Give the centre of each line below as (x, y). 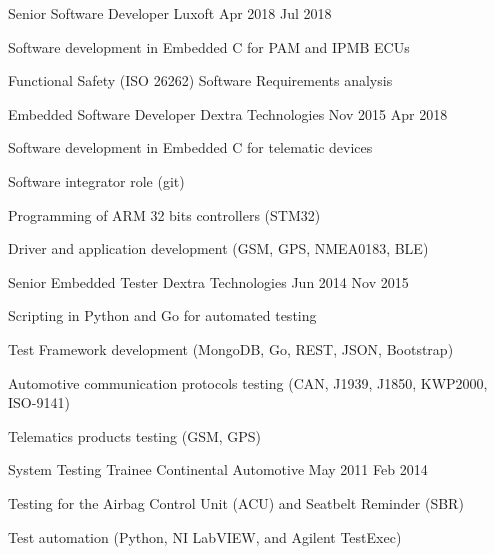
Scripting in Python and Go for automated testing (162, 315)
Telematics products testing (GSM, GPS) (135, 435)
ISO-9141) (39, 402)
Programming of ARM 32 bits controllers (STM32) (164, 214)
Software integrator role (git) (96, 180)
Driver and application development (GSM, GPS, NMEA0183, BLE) (218, 248)
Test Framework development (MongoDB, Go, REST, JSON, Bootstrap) (231, 348)
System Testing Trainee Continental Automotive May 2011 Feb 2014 (218, 469)
